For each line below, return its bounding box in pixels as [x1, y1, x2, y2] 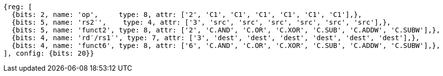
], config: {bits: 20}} [3, 49, 94, 57]
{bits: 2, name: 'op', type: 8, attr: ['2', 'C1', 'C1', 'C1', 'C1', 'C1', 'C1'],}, [11, 11, 362, 18]
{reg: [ [3, 3, 33, 11]
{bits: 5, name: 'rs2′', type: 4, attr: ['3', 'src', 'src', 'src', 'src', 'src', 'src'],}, [11, 18, 391, 26]
